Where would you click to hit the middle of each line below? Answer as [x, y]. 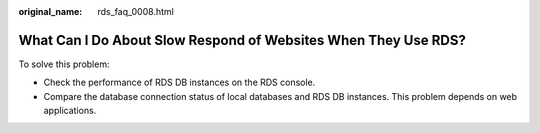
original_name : [50, 11]
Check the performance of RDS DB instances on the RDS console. [179, 82]
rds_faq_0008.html [135, 11]
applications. [70, 111]
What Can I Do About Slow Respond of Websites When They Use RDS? [242, 40]
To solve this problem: [64, 64]
